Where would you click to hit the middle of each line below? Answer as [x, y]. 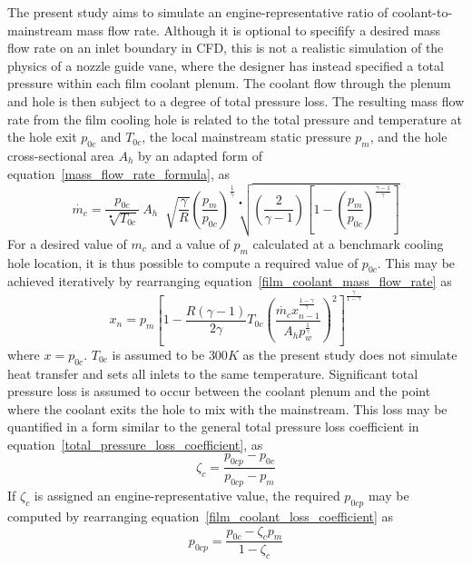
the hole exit [42, 137]
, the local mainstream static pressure [246, 137]
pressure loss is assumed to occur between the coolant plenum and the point [219, 391]
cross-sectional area [61, 155]
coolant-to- [423, 12]
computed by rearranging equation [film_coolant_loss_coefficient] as [201, 516]
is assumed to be [158, 354]
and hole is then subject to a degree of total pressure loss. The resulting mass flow [236, 100]
